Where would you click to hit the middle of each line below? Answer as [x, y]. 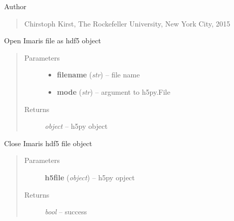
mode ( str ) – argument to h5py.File [114, 91]
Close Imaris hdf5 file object [48, 143]
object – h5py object [76, 126]
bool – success [66, 212]
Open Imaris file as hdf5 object [53, 40]
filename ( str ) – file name [98, 75]
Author [15, 6]
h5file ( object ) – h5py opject [90, 177]
